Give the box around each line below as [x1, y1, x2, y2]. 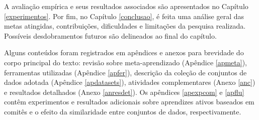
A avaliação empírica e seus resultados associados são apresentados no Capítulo [4, 1, 248, 11]
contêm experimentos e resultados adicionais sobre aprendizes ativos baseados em [4, 96, 254, 107]
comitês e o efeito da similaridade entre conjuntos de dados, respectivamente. [4, 106, 241, 116]
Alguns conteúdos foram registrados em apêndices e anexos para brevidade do [4, 47, 244, 58]
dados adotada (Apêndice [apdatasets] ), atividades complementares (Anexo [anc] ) [4, 77, 255, 87]
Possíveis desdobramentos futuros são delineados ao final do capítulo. [4, 30, 217, 41]
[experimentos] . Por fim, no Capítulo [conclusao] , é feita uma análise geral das [4, 11, 244, 21]
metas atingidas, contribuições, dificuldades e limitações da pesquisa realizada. [4, 21, 246, 31]
